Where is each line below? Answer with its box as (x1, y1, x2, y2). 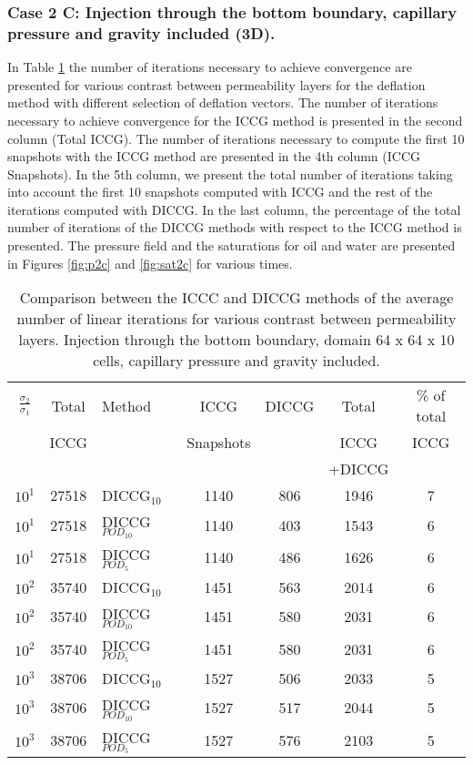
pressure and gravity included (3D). (7, 21, 276, 44)
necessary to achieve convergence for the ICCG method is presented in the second (7, 110, 463, 129)
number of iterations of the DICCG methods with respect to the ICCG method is (7, 218, 462, 237)
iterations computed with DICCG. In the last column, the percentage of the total (7, 199, 461, 219)
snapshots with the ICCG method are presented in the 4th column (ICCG (7, 147, 421, 166)
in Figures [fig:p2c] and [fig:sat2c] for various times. (7, 253, 293, 272)
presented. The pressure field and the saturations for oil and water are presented (7, 236, 456, 255)
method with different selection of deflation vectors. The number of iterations (7, 93, 438, 112)
